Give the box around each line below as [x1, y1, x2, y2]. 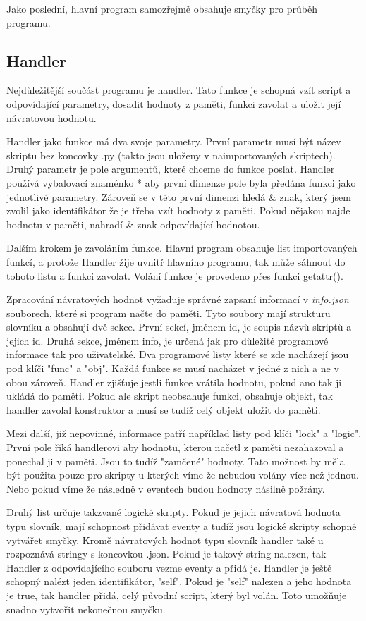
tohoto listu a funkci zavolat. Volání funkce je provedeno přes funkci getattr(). [6, 268, 343, 283]
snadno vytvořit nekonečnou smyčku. [6, 601, 166, 616]
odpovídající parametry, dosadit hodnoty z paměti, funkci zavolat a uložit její [6, 96, 341, 111]
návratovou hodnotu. [6, 110, 97, 125]
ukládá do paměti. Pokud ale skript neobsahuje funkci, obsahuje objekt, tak [6, 388, 333, 403]
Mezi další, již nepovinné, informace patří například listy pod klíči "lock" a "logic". [6, 426, 362, 441]
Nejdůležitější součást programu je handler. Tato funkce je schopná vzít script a [6, 82, 351, 97]
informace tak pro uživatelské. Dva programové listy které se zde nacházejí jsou [6, 347, 349, 362]
